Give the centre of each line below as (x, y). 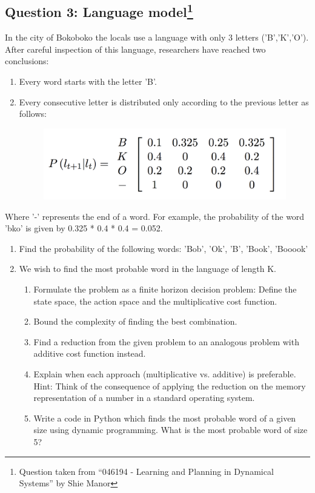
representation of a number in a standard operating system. (144, 398)
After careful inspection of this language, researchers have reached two (135, 49)
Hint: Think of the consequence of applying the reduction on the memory (170, 385)
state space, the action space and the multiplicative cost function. (155, 301)
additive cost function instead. (90, 353)
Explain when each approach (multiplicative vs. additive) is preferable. (165, 373)
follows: (33, 114)
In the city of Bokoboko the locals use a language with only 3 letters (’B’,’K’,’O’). (157, 37)
